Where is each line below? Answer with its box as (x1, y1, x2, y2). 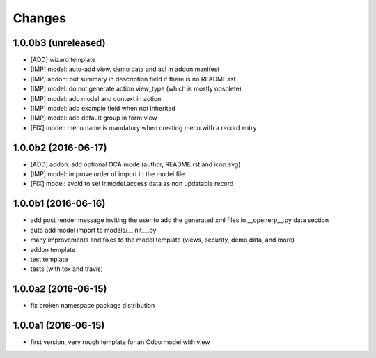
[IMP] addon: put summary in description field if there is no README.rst (30, 75, 236, 83)
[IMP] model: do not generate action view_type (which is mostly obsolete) (30, 84, 242, 93)
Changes (13, 10, 66, 26)
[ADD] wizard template (30, 56, 96, 64)
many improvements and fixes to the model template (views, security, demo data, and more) (30, 235, 295, 244)
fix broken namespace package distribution (30, 302, 155, 310)
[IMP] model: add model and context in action (30, 94, 162, 102)
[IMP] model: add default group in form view (30, 114, 158, 122)
